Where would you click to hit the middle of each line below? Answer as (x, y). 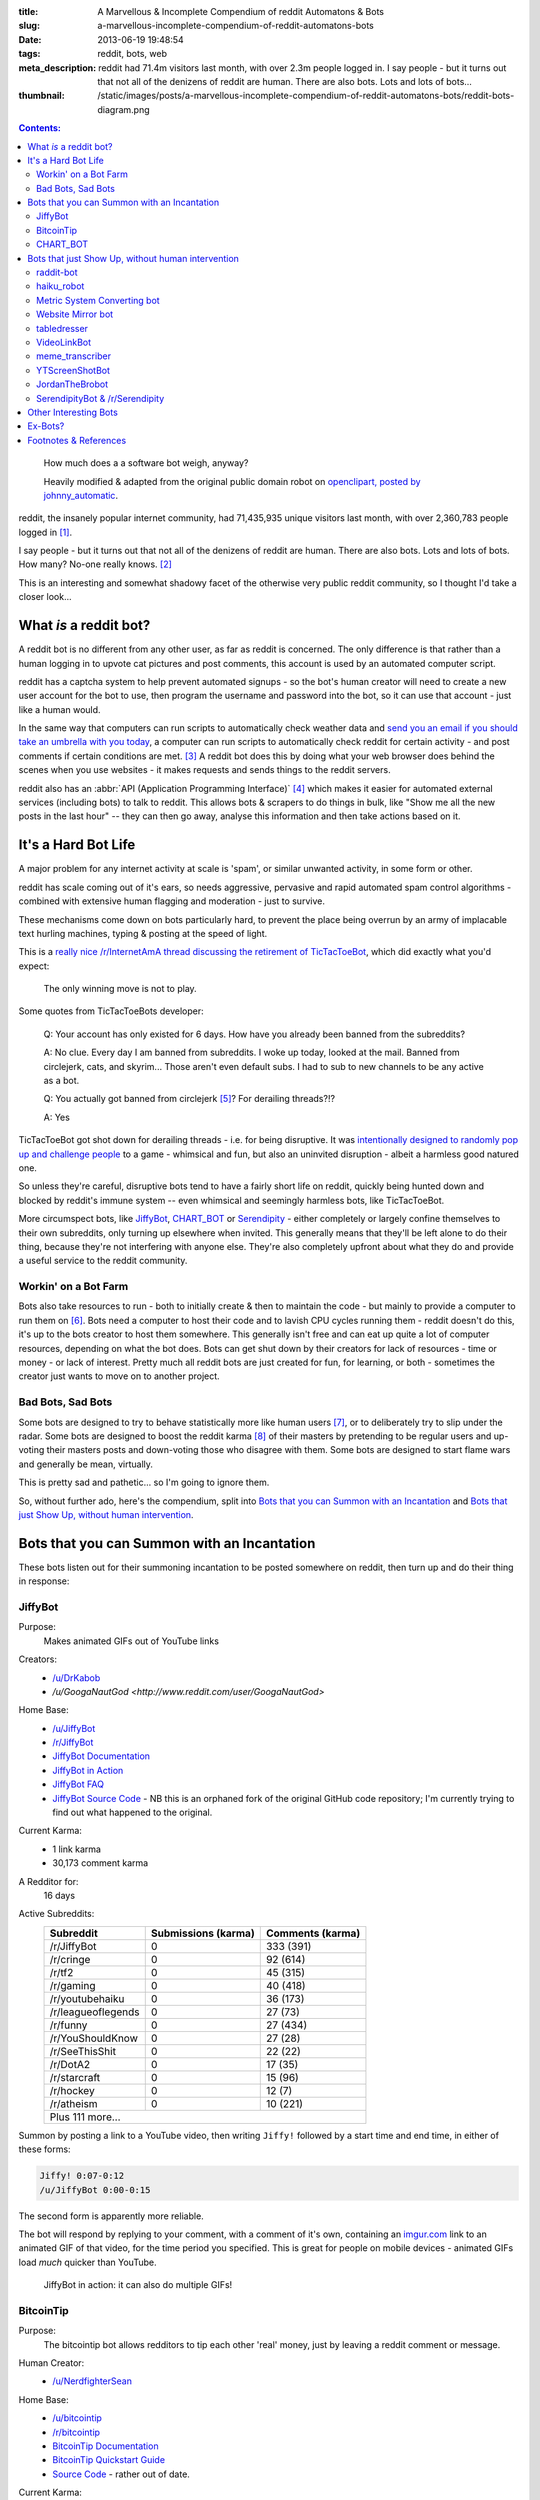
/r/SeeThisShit (83, 2051)
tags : (29, 54)
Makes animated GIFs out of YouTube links (131, 1641)
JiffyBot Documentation (101, 1756)
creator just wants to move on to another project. (119, 1376)
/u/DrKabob (76, 1677)
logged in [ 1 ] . (45, 532)
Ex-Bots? (46, 426)
